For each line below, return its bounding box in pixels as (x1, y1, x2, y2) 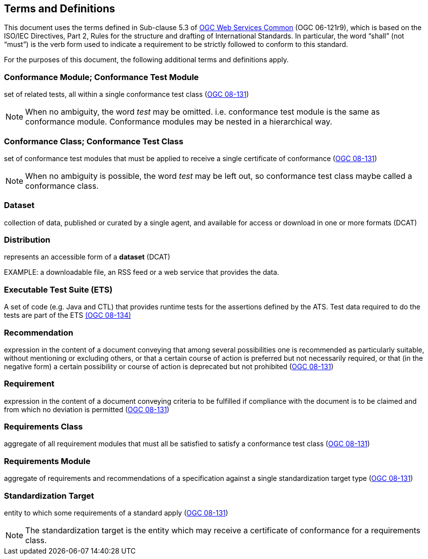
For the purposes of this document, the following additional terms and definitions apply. (4, 55, 289, 64)
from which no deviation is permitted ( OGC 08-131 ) (4, 405, 170, 414)
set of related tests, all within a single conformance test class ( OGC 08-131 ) (4, 90, 249, 99)
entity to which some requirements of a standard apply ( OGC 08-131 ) (4, 508, 228, 517)
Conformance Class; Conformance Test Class (4, 136, 183, 146)
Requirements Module (4, 456, 90, 466)
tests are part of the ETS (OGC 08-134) (4, 311, 131, 320)
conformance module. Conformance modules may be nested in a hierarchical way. (25, 117, 333, 127)
